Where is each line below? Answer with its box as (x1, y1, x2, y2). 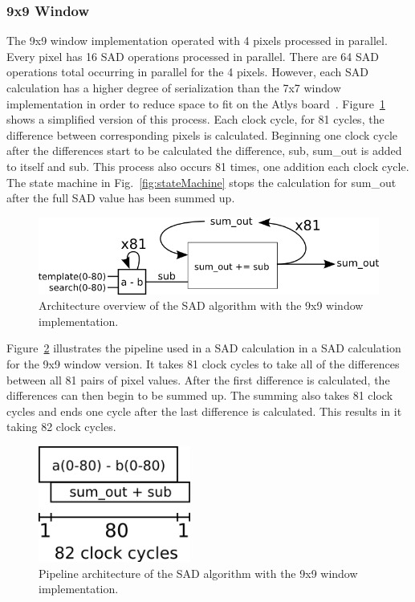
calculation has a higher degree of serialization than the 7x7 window (6, 79, 341, 96)
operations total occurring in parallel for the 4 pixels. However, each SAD (6, 63, 368, 80)
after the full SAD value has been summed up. (6, 189, 235, 206)
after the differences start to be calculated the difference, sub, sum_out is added (6, 142, 402, 159)
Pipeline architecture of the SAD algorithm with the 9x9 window (39, 564, 358, 581)
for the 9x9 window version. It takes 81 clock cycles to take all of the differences (6, 356, 400, 372)
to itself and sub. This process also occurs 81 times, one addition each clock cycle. (6, 157, 409, 174)
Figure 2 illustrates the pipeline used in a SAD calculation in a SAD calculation (6, 340, 401, 356)
